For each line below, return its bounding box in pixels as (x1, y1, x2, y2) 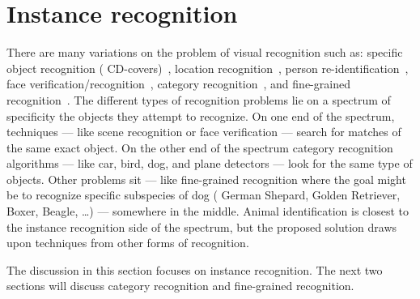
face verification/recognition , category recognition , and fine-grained (6, 75, 350, 92)
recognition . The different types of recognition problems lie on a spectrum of (6, 91, 391, 108)
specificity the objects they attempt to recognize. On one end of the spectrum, (6, 107, 395, 124)
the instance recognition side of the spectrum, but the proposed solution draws (6, 218, 397, 235)
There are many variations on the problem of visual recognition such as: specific (6, 44, 403, 61)
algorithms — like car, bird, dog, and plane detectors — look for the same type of (6, 155, 413, 172)
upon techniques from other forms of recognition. (6, 234, 249, 251)
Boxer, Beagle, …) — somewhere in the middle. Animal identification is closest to (6, 203, 409, 220)
